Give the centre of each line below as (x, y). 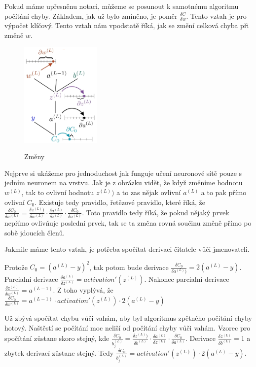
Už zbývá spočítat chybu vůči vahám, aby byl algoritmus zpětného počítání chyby (128, 318)
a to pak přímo (224, 192)
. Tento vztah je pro (216, 16)
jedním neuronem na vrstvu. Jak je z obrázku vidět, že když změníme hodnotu (124, 183)
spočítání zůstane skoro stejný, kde (57, 338)
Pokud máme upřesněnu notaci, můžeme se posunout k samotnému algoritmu (122, 6)
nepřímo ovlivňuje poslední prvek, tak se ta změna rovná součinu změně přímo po (128, 223)
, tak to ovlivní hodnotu (58, 192)
